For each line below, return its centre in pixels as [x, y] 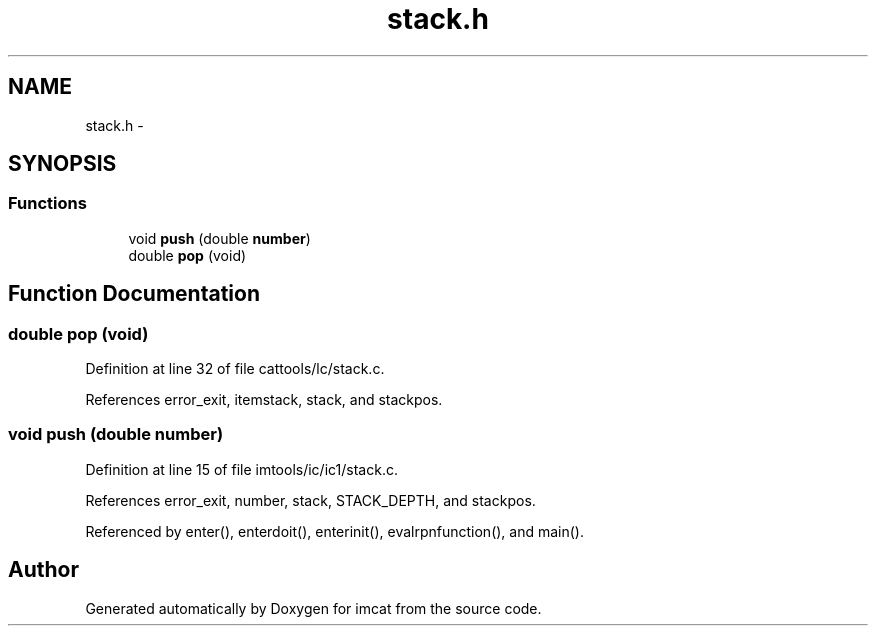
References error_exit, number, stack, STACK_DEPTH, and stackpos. [310, 500]
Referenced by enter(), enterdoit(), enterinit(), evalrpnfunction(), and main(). [334, 531]
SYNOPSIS [62, 164]
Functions [47, 203]
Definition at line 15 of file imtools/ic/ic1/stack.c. [241, 469]
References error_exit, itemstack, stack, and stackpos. [264, 400]
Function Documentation [134, 294]
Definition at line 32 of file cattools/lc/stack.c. [235, 369]
